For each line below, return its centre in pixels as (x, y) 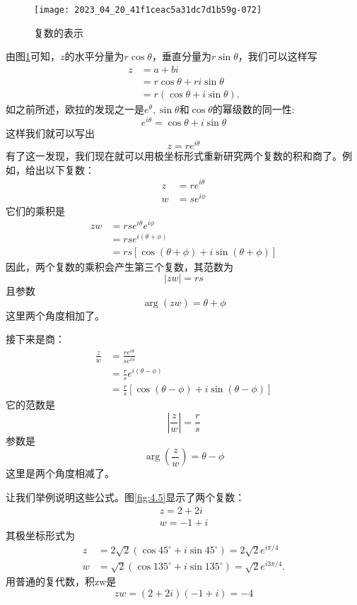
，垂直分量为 (181, 56)
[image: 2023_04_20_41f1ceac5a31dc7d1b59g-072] (148, 10)
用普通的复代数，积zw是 (61, 581)
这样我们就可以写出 (50, 133)
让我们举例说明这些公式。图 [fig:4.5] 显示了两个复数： (125, 497)
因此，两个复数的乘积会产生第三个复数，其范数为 (119, 266)
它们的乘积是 (35, 210)
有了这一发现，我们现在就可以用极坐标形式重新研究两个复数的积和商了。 (174, 156)
